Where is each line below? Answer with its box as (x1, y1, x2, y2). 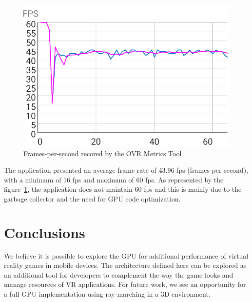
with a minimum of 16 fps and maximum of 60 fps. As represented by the (4, 174, 224, 184)
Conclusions (4, 222, 85, 242)
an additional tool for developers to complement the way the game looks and (4, 269, 233, 280)
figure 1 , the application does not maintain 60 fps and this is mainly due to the (4, 184, 242, 194)
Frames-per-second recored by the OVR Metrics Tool (23, 148, 182, 159)
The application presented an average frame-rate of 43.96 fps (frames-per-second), (4, 165, 249, 175)
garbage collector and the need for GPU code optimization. (4, 193, 181, 203)
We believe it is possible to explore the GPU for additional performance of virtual (4, 250, 249, 261)
